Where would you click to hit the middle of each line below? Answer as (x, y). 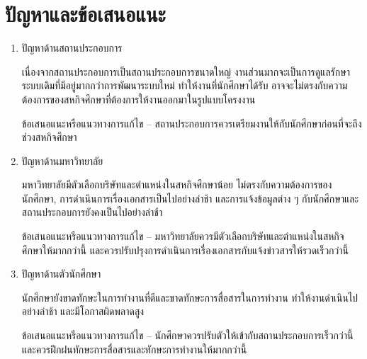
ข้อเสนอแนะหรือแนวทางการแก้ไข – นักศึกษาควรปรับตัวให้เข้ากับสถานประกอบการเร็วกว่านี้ (187, 335)
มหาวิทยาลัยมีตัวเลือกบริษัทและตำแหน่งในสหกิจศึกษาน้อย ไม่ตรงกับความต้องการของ (177, 184)
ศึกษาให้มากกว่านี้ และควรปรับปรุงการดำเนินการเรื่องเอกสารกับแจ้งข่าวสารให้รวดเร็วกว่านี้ (185, 250)
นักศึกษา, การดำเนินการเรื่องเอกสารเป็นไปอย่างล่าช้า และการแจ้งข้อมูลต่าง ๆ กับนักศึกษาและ (190, 198)
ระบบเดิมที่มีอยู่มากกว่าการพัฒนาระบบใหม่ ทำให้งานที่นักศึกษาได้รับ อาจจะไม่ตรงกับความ (185, 85)
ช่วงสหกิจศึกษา (49, 137)
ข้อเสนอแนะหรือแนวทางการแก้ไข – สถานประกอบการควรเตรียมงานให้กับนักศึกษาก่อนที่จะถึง (192, 123)
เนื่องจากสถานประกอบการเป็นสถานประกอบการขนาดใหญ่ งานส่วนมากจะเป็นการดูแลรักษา (186, 71)
